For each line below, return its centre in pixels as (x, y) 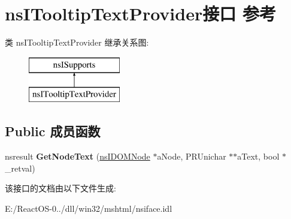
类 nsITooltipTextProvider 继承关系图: (77, 42)
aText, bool (258, 156)
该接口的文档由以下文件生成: (60, 188)
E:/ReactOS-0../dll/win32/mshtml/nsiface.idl (89, 208)
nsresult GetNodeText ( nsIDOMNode (78, 156)
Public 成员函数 (53, 131)
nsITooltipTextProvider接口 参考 (140, 13)
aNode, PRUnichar (192, 156)
